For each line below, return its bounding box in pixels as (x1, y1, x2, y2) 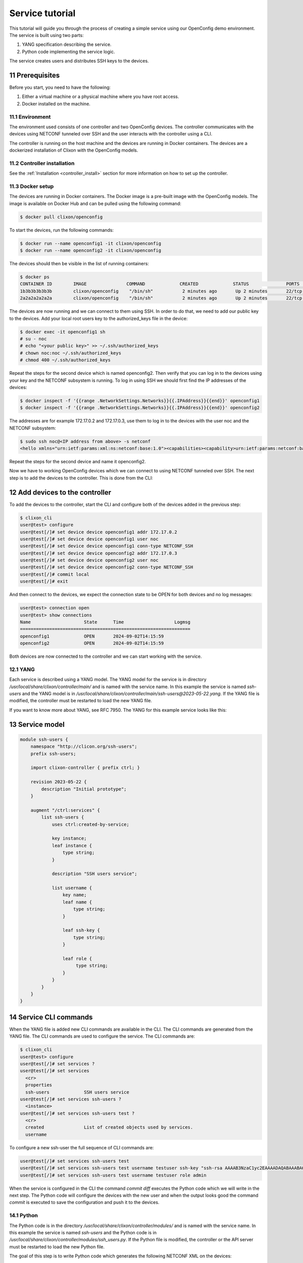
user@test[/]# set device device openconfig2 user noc (20, 557, 159, 563)
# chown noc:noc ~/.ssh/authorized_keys (20, 350, 121, 356)
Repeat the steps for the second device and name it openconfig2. (9, 459, 146, 465)
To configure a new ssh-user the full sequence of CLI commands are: (9, 1144, 154, 1150)
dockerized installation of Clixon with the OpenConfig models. (9, 147, 138, 154)
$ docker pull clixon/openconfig (20, 214, 103, 220)
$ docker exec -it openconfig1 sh (20, 329, 106, 334)
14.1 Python (9, 1212, 38, 1219)
